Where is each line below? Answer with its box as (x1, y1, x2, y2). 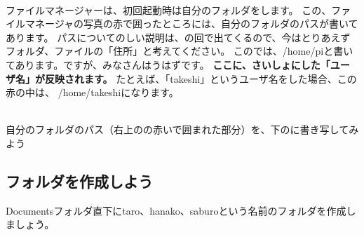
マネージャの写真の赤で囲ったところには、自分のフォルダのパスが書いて (25, 16, 358, 31)
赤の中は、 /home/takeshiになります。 (6, 85, 179, 100)
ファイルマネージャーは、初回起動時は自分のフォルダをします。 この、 (6, 2, 332, 17)
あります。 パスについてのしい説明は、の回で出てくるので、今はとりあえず (6, 29, 351, 44)
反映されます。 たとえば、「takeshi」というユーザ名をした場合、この (44, 71, 357, 86)
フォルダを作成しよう (6, 170, 153, 192)
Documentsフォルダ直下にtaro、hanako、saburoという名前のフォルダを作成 (6, 203, 346, 217)
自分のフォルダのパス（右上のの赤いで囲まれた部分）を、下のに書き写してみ (6, 122, 359, 137)
